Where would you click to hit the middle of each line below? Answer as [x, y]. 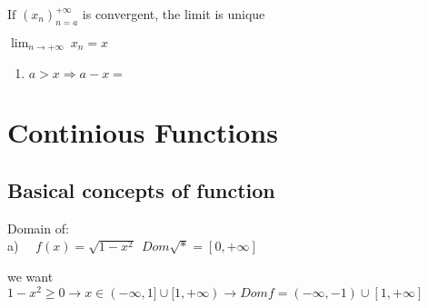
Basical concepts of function [141, 190]
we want [30, 277]
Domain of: [38, 228]
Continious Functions [143, 132]
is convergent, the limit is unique [174, 14]
